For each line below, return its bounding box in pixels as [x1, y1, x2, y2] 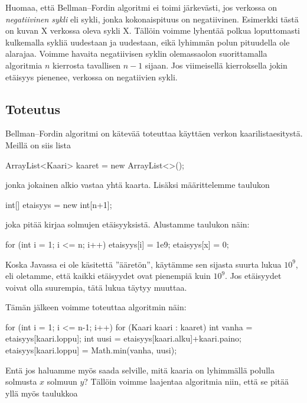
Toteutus [5, 99, 61, 118]
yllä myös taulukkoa [5, 386, 78, 399]
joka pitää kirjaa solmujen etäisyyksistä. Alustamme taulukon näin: [5, 218, 250, 230]
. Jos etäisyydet [225, 269, 282, 282]
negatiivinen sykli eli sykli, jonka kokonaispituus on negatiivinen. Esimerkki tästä [5, 12, 299, 25]
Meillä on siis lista [5, 138, 71, 151]
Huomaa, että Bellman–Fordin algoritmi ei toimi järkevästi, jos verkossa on [5, 1, 277, 13]
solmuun [47, 375, 77, 388]
